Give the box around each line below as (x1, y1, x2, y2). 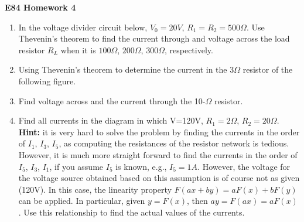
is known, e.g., (115, 160, 167, 172)
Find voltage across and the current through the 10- (18, 94, 206, 107)
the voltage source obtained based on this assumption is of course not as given (18, 172, 300, 184)
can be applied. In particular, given (18, 194, 145, 207)
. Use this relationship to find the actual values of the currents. (18, 206, 245, 218)
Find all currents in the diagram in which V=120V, (18, 114, 203, 127)
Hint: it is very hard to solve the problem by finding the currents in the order (18, 125, 300, 138)
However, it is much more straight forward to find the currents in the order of (18, 148, 298, 160)
